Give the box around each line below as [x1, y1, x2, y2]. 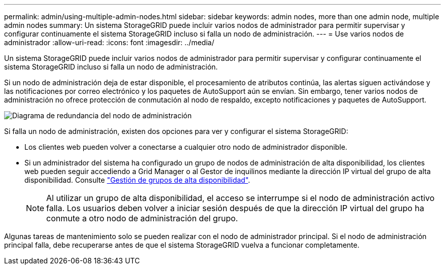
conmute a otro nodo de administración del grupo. [46, 213, 238, 223]
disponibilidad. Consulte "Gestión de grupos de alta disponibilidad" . [24, 176, 250, 184]
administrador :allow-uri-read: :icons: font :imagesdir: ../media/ [4, 38, 214, 47]
